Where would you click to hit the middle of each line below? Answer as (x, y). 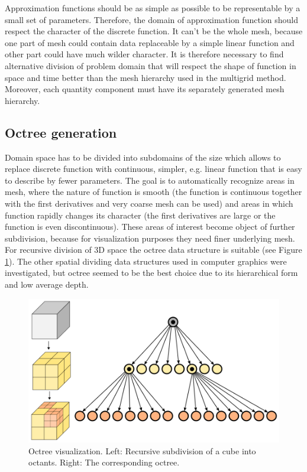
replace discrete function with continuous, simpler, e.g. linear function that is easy (153, 169)
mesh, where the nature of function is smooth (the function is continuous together (153, 192)
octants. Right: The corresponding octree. (104, 462)
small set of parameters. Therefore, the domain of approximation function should (151, 19)
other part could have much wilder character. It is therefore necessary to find (144, 54)
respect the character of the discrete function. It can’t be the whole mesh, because (154, 31)
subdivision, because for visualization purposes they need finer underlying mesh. (150, 238)
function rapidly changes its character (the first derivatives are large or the (140, 215)
